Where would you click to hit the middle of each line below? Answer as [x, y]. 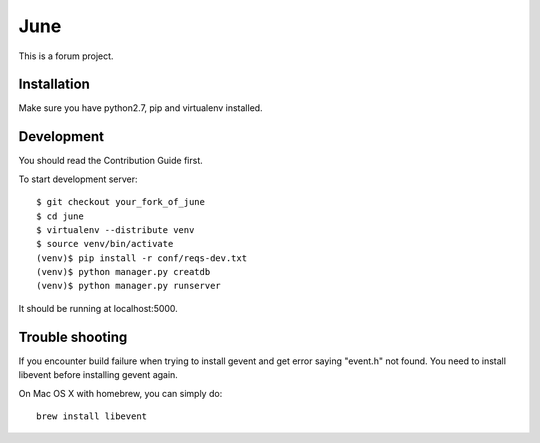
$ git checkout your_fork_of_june [120, 202]
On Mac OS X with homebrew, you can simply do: [120, 393]
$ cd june [60, 216]
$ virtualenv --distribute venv [115, 229]
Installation [54, 84]
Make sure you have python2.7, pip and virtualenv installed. [141, 108]
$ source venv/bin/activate [105, 244]
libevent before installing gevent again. [98, 375]
